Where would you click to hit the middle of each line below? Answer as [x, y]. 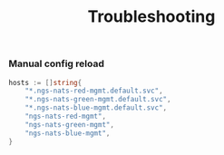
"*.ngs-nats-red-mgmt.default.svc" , [94, 91]
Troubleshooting [151, 17]
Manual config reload [57, 63]
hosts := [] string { [45, 82]
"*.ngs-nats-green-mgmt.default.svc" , [98, 100]
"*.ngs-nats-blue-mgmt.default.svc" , [96, 108]
